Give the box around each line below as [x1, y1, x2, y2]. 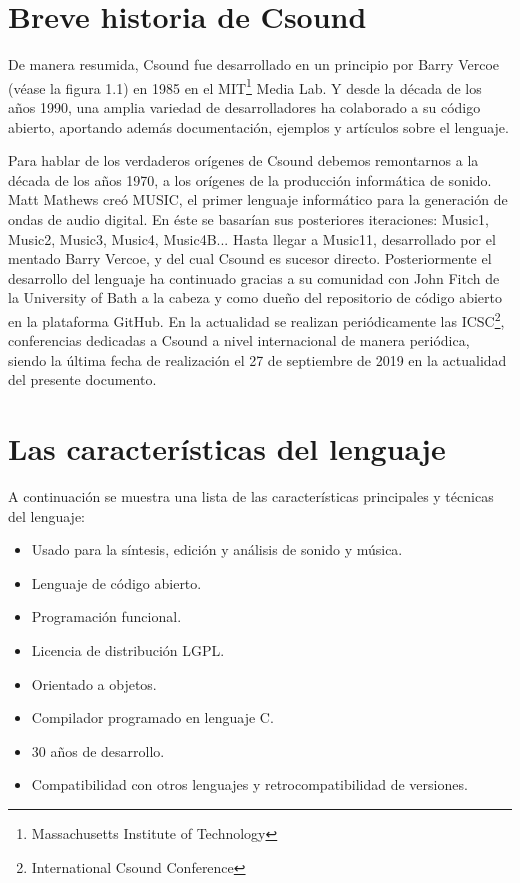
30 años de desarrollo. [31, 740, 165, 761]
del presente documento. [8, 369, 157, 390]
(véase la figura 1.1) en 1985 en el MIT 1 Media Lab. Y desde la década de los [8, 74, 482, 98]
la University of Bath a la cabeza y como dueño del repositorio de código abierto [8, 287, 502, 308]
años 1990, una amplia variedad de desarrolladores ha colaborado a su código [8, 96, 481, 117]
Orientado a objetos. [31, 673, 157, 694]
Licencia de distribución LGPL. [31, 640, 225, 661]
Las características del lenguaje [8, 428, 446, 469]
